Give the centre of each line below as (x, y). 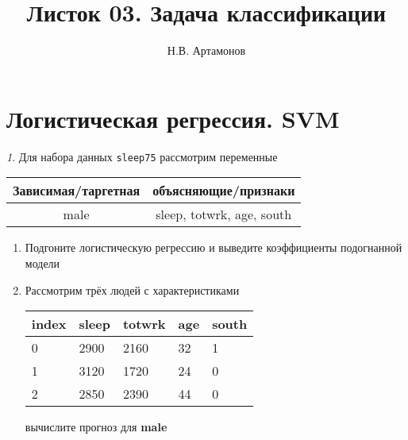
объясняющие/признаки (224, 191)
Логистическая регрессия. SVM (173, 118)
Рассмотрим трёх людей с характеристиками (132, 289)
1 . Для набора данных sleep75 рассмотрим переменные (142, 156)
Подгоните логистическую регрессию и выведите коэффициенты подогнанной (214, 247)
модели (42, 262)
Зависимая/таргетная (77, 191)
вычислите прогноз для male (96, 427)
